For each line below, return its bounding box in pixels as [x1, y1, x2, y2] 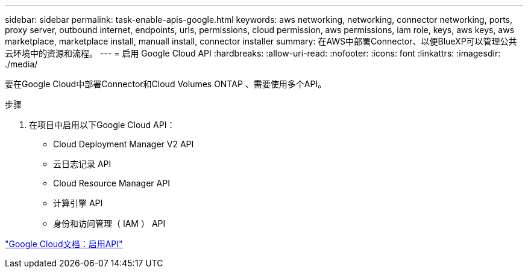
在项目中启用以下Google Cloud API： [29, 120, 175, 130]
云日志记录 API [53, 159, 112, 169]
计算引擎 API [53, 198, 103, 208]
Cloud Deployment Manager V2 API [53, 139, 194, 149]
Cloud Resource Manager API [53, 178, 170, 188]
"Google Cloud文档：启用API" [5, 239, 123, 249]
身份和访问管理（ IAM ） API [53, 218, 166, 229]
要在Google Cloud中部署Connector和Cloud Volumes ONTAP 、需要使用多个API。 [5, 79, 327, 89]
